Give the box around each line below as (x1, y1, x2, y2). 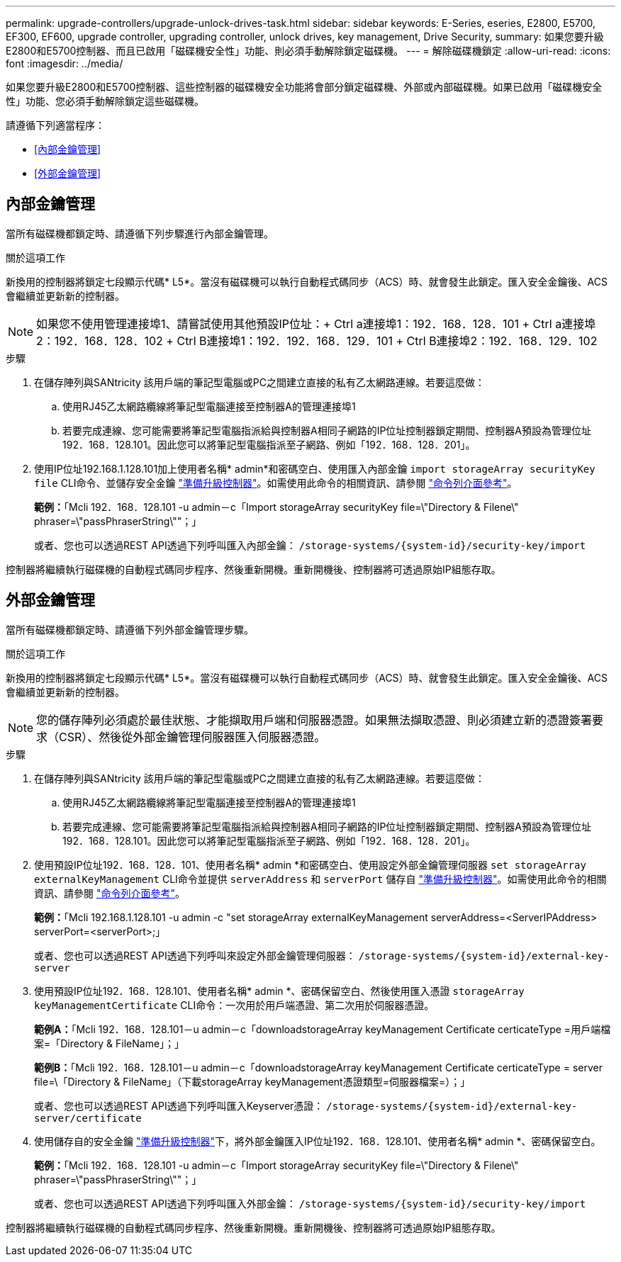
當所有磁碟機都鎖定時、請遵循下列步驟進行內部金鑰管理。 (6, 227, 274, 240)
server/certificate (34, 1112, 142, 1124)
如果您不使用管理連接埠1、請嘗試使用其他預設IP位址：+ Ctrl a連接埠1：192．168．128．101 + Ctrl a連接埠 (36, 316, 596, 331)
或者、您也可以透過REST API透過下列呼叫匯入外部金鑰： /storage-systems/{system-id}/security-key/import (34, 1197, 586, 1210)
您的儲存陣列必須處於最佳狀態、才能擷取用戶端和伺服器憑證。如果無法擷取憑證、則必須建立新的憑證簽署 (36, 712, 593, 727)
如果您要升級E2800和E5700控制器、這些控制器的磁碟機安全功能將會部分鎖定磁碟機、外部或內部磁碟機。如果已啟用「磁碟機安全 (6, 81, 603, 93)
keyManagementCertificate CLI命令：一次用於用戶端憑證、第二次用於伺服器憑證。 (34, 998, 435, 1011)
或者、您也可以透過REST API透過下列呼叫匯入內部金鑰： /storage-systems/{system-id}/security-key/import (34, 539, 586, 551)
